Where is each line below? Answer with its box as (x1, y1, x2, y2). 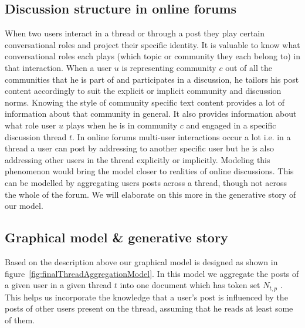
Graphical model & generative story (5, 228, 228, 246)
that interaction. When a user (5, 61, 112, 73)
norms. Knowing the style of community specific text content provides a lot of (5, 96, 285, 108)
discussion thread (5, 130, 67, 143)
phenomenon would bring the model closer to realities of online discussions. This (5, 165, 294, 177)
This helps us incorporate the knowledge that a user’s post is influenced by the (5, 290, 288, 303)
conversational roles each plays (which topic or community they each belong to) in (5, 50, 300, 62)
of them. (5, 313, 35, 326)
